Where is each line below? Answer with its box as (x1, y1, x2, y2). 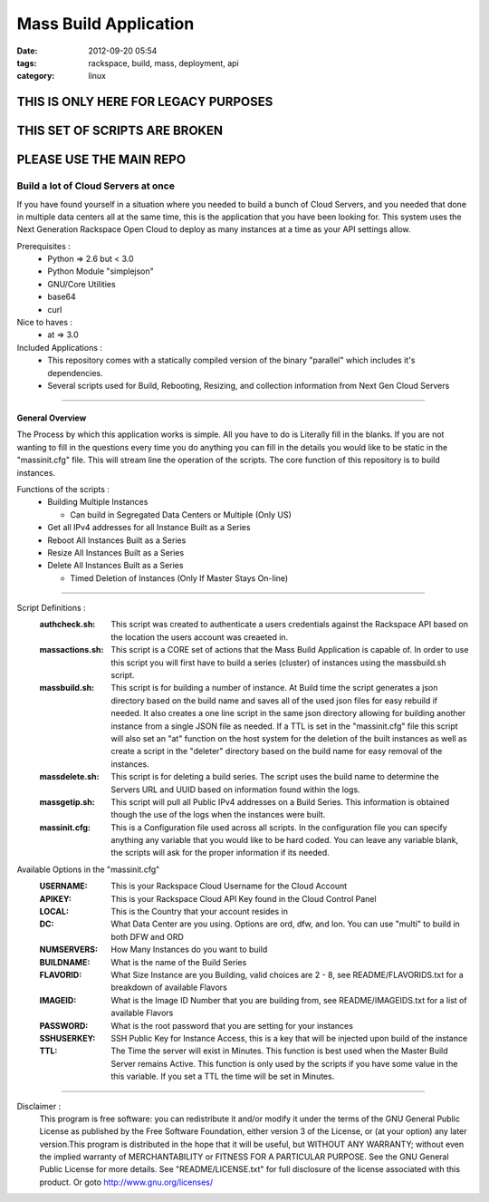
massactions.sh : (39, 645, 104, 655)
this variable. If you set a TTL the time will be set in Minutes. (110, 1071, 335, 1082)
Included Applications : (16, 342, 103, 353)
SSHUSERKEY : (39, 1032, 96, 1043)
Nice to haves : (16, 317, 72, 328)
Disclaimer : (16, 1100, 62, 1111)
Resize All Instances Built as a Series (47, 547, 185, 557)
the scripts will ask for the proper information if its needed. (110, 848, 330, 858)
